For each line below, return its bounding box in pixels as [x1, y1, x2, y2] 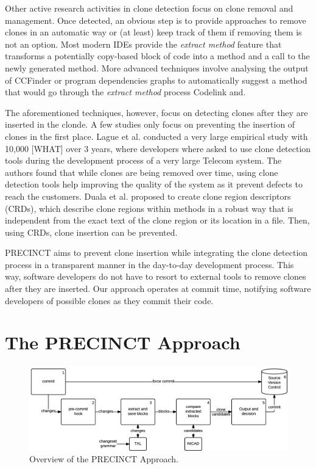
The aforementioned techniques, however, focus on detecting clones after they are [5, 106, 308, 118]
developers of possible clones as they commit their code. [5, 294, 214, 307]
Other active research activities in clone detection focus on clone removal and [5, 2, 293, 14]
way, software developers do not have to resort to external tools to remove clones [5, 270, 306, 283]
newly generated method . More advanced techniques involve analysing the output [5, 61, 309, 74]
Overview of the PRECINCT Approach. [29, 453, 178, 465]
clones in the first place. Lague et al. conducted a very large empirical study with [5, 129, 308, 142]
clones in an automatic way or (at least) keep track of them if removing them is [5, 26, 302, 38]
